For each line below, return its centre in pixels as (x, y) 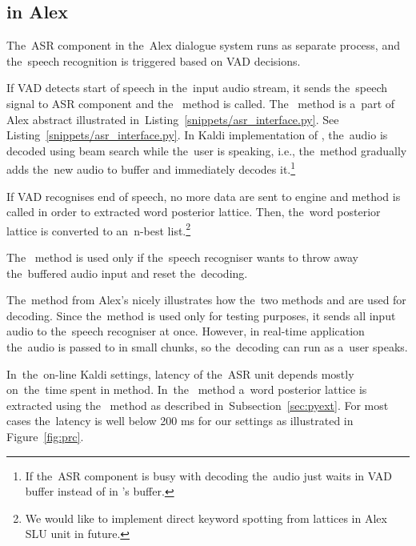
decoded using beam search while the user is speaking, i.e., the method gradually (207, 150)
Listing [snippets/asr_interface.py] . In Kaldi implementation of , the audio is (197, 135)
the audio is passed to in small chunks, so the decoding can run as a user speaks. (207, 347)
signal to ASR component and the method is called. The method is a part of (201, 103)
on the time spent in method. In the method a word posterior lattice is (187, 389)
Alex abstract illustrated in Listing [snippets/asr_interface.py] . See (173, 119)
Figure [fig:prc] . (45, 436)
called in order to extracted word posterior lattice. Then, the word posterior (194, 212)
